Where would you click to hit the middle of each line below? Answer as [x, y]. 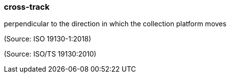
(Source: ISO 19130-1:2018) [48, 39]
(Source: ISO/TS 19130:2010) [50, 54]
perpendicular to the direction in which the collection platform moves [115, 24]
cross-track [27, 7]
